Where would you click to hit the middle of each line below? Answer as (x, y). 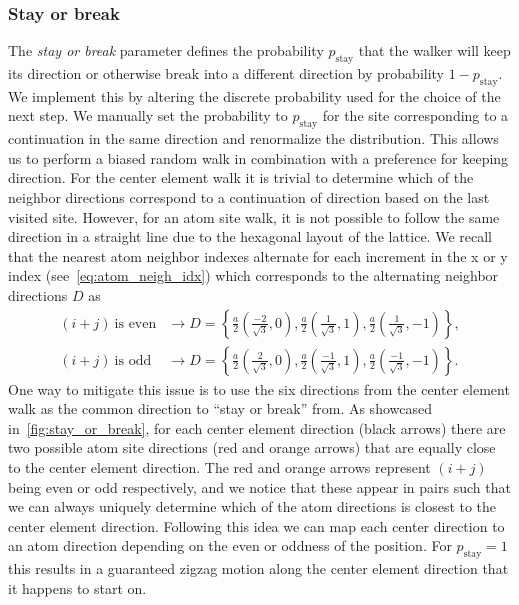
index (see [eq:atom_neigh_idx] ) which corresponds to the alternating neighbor (253, 275)
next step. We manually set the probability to (148, 115)
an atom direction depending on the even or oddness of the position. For (230, 545)
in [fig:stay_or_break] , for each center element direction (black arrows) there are (257, 427)
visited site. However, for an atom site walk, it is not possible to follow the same (254, 216)
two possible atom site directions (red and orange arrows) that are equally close (252, 447)
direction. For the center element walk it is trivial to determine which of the (241, 177)
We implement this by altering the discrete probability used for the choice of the (254, 95)
